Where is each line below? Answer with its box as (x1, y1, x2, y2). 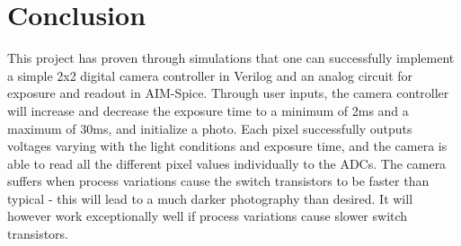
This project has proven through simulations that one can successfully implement (7, 48, 455, 67)
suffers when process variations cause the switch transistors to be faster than (7, 171, 430, 190)
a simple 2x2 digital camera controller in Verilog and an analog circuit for (7, 66, 413, 84)
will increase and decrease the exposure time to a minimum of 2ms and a (7, 101, 409, 119)
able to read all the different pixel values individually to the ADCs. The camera (7, 154, 447, 172)
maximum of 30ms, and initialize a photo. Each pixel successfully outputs (7, 119, 412, 137)
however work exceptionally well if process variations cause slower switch (7, 206, 408, 225)
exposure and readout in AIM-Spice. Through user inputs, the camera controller (7, 83, 449, 102)
